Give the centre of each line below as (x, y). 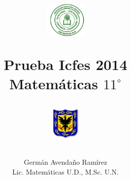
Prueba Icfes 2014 (65, 64)
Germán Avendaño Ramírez (65, 162)
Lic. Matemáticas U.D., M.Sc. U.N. (65, 171)
